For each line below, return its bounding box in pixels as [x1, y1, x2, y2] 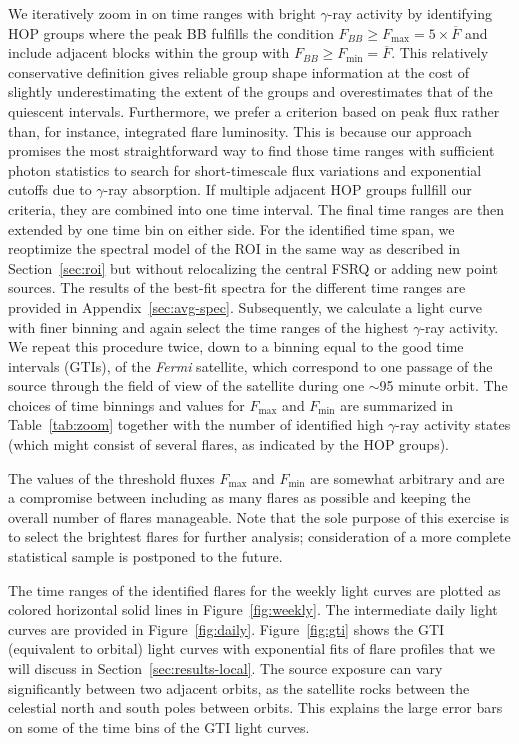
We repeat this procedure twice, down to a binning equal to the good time [8, 336, 464, 357]
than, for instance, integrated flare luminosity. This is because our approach [8, 120, 472, 141]
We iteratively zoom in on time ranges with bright [8, 3, 316, 23]
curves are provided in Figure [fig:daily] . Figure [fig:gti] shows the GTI [8, 618, 445, 639]
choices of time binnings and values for [8, 394, 245, 415]
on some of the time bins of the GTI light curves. [8, 716, 310, 737]
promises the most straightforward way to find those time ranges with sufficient [8, 140, 495, 161]
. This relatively [391, 42, 489, 63]
